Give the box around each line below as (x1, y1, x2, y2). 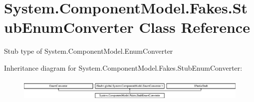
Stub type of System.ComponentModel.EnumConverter (4, 46, 173, 56)
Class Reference (139, 17, 250, 37)
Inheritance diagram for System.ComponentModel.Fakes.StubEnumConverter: (4, 62, 243, 73)
